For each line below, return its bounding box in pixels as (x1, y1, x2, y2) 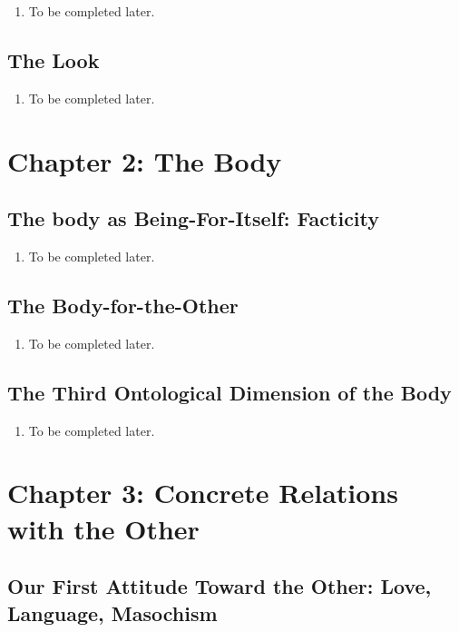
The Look (7, 45, 100, 74)
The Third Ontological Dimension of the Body (7, 378, 452, 406)
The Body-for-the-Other (7, 291, 239, 319)
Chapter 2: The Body (7, 142, 282, 179)
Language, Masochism (7, 598, 218, 627)
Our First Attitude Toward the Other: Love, (7, 572, 432, 600)
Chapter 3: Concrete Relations (7, 474, 398, 511)
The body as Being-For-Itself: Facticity (7, 204, 380, 232)
